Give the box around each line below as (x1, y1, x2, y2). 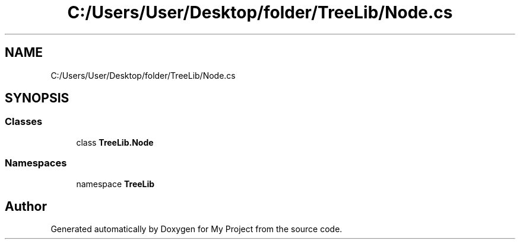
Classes (5, 115, 43, 128)
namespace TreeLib (76, 178, 155, 189)
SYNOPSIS (5, 91, 69, 106)
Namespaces (5, 157, 67, 169)
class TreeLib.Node (76, 137, 154, 147)
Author (5, 198, 47, 214)
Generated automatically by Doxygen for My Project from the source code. (50, 224, 343, 235)
